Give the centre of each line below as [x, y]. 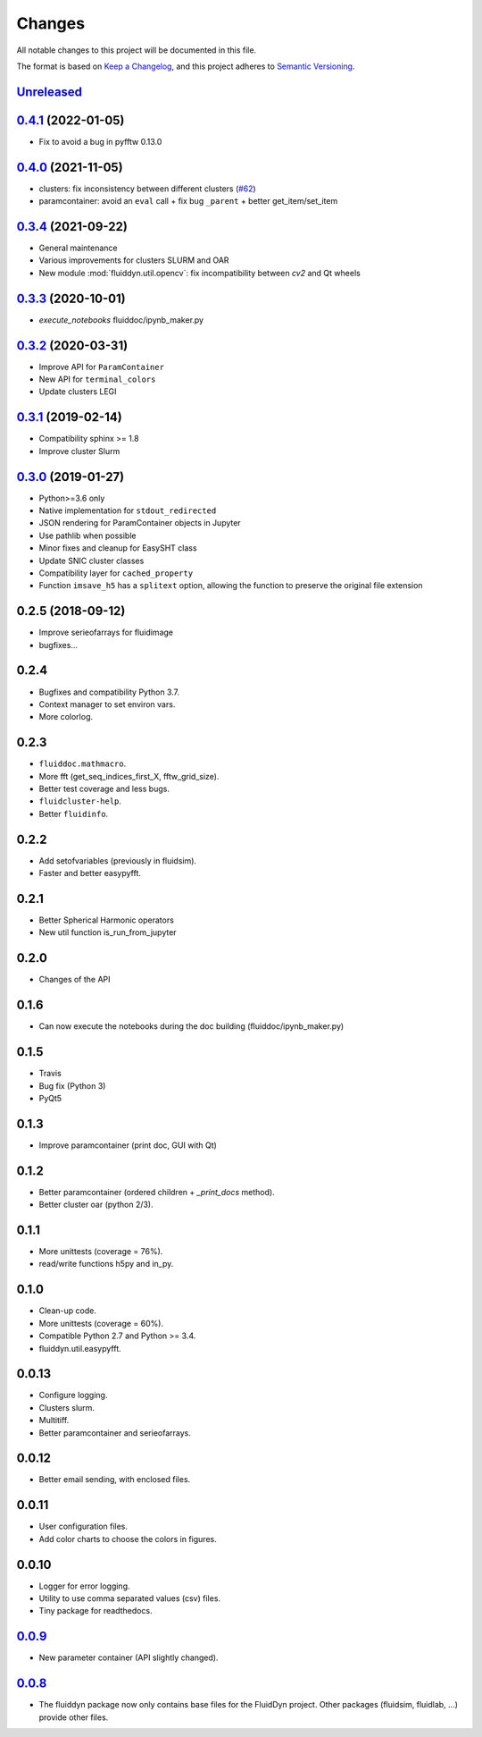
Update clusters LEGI [78, 392]
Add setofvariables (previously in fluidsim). [117, 860]
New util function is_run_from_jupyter [108, 932]
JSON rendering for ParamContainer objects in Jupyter [140, 523]
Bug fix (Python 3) [72, 1085]
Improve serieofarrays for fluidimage [106, 632]
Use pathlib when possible [87, 535]
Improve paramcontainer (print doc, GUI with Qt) [128, 1145]
